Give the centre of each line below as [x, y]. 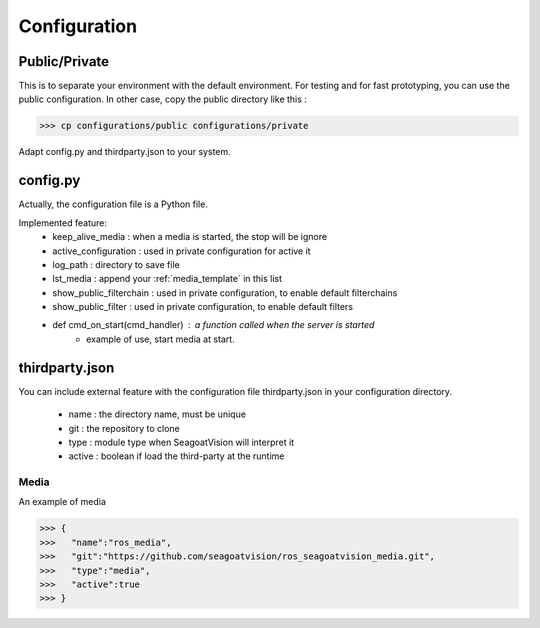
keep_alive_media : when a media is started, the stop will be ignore [190, 237]
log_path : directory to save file [116, 264]
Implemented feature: [62, 222]
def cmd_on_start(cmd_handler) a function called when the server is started [213, 325]
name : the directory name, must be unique [157, 414]
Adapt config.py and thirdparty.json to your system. [125, 152]
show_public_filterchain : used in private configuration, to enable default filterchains [225, 292]
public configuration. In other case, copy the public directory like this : [162, 99]
